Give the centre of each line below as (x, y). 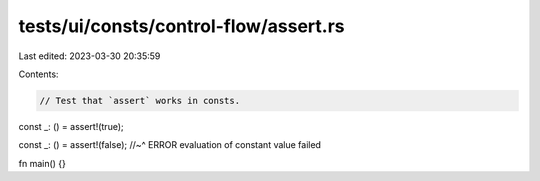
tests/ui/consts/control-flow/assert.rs (181, 26)
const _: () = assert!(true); (71, 126)
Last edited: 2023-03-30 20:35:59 (89, 56)
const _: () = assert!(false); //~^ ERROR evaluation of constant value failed (170, 145)
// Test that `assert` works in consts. (139, 100)
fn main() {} (42, 163)
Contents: (38, 74)
